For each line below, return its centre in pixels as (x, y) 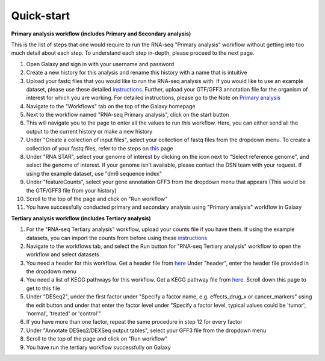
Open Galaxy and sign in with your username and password (100, 64)
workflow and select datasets (63, 255)
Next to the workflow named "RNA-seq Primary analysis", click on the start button (128, 115)
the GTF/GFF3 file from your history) (71, 190)
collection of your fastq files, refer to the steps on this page (100, 148)
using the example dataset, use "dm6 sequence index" (94, 173)
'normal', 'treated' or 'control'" (64, 313)
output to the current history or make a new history (89, 131)
